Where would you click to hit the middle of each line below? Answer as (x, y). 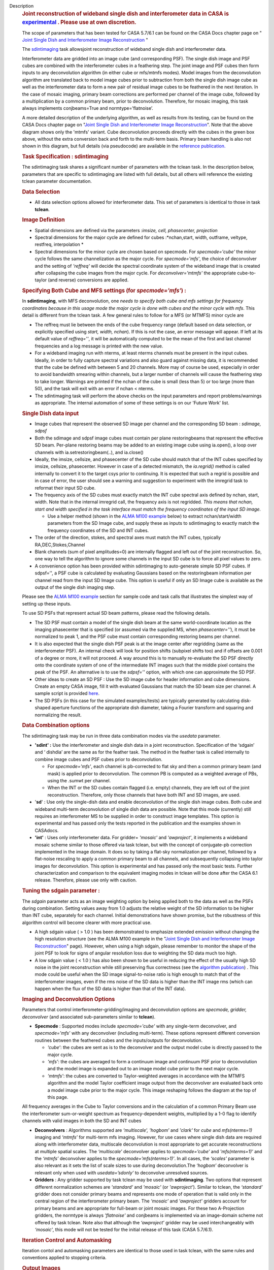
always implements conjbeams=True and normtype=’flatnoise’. (88, 108)
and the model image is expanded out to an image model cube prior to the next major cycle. (143, 1069)
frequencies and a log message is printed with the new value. (99, 346)
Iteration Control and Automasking (67, 1240)
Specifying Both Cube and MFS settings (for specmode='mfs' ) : (104, 291)
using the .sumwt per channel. (79, 781)
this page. (58, 1097)
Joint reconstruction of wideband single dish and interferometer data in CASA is (126, 14)
